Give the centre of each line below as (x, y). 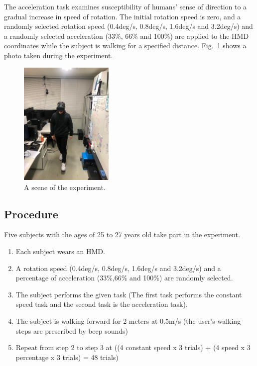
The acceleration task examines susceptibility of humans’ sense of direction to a (126, 6)
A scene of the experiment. (65, 187)
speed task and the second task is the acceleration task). (102, 304)
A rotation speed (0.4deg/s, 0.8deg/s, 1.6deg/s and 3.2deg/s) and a (118, 268)
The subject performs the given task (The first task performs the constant (129, 294)
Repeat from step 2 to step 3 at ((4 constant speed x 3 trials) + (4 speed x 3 (133, 347)
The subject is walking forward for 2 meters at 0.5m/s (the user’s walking (128, 320)
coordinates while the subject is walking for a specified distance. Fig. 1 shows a (125, 46)
